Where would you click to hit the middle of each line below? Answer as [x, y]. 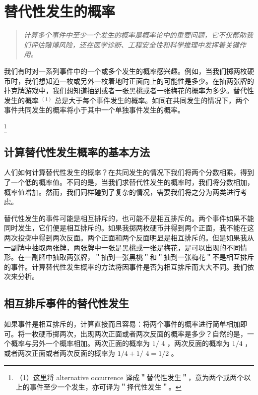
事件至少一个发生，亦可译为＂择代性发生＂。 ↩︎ [105, 387]
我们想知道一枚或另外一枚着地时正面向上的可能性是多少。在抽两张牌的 [139, 81]
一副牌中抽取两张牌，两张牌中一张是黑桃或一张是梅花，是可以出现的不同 [122, 247]
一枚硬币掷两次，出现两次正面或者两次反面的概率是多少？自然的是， [136, 333]
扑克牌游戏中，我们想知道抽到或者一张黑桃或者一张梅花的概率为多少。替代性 [129, 90]
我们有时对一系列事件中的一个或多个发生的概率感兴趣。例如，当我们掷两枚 [126, 71]
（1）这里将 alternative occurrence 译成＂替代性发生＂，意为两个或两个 [130, 377]
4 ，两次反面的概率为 [195, 343]
